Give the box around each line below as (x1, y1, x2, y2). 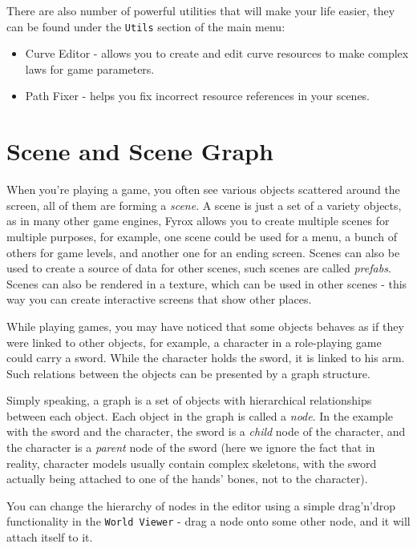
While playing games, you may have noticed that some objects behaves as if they (6, 317, 404, 334)
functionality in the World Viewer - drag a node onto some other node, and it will (6, 513, 411, 530)
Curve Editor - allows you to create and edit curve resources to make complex (25, 45, 409, 62)
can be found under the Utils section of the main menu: (6, 18, 285, 34)
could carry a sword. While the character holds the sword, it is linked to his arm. (6, 349, 405, 366)
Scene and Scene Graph (6, 135, 273, 167)
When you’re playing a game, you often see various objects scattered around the (6, 181, 400, 198)
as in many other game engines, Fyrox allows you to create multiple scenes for (6, 212, 390, 229)
